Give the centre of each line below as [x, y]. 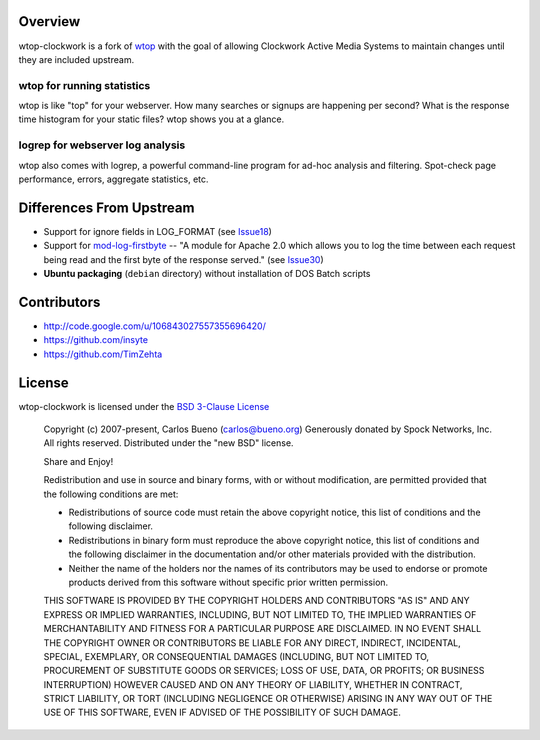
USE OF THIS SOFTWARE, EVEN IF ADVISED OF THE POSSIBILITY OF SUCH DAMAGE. [222, 712]
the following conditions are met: [111, 494]
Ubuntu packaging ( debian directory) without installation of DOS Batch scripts [207, 274]
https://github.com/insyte [96, 340]
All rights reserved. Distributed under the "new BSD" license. [168, 443]
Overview [49, 21]
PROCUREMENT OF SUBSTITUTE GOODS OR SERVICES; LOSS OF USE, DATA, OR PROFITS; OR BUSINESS [264, 671]
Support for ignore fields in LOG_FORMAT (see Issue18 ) [157, 231]
